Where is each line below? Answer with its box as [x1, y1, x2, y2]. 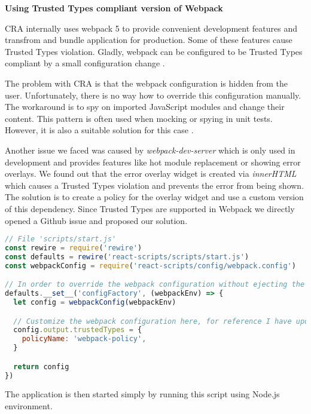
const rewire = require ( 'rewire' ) [5, 243, 142, 252]
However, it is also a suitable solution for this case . [5, 124, 194, 136]
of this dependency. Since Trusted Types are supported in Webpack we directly [5, 202, 295, 214]
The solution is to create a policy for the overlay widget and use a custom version [5, 191, 304, 203]
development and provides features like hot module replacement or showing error [5, 155, 301, 168]
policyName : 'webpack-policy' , [22, 335, 147, 344]
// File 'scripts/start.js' [5, 235, 117, 244]
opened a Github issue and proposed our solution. [5, 214, 188, 226]
